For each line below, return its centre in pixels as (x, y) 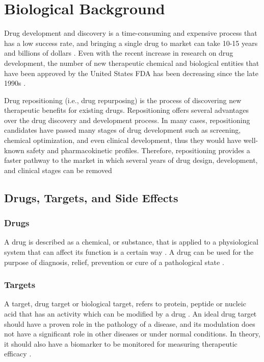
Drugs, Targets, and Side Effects (91, 197)
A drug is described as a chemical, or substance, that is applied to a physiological (131, 242)
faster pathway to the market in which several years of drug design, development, (131, 160)
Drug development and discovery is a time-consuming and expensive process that (131, 33)
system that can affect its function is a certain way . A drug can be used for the (129, 252)
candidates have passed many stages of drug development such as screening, (123, 130)
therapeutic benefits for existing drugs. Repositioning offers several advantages (127, 110)
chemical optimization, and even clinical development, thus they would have (123, 140)
